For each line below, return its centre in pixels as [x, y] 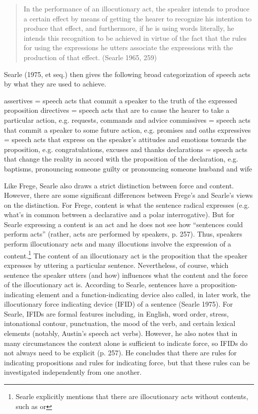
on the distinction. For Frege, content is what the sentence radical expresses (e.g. [127, 205]
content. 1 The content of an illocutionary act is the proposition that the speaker [126, 254]
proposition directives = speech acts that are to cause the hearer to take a [117, 110]
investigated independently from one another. [73, 372]
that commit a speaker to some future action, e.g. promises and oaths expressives [128, 129]
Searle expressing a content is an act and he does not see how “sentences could [124, 224]
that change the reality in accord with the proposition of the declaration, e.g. [121, 159]
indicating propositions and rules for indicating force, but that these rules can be [127, 362]
